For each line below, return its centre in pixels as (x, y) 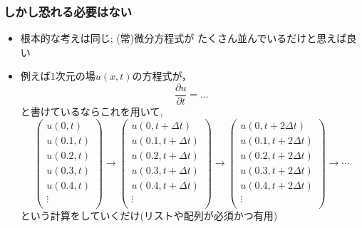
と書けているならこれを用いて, (92, 112)
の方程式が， (162, 76)
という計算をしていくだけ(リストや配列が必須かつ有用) (149, 215)
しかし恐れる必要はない (68, 11)
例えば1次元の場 (58, 76)
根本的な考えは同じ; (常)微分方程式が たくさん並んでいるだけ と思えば (183, 38)
